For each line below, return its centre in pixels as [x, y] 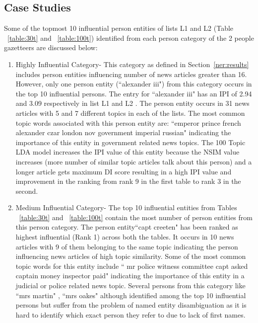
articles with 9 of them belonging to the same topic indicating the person [127, 246]
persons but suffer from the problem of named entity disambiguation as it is [131, 305]
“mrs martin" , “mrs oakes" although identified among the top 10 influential [131, 295]
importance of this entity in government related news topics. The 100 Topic [130, 142]
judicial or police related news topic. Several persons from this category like [130, 285]
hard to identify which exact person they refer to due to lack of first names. [130, 314]
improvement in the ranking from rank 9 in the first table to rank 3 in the [128, 181]
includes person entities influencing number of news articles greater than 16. [131, 74]
